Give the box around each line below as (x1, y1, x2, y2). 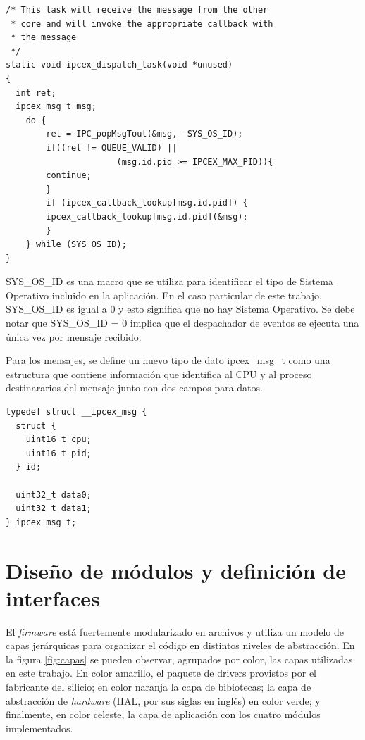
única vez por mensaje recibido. (6, 329, 142, 344)
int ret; (16, 87, 56, 98)
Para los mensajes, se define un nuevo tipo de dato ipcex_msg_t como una (6, 353, 330, 368)
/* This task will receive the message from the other (6, 5, 268, 15)
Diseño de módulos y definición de (6, 556, 346, 584)
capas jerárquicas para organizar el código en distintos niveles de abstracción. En (6, 638, 355, 653)
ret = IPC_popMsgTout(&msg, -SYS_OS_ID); (46, 129, 243, 139)
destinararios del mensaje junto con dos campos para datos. (6, 380, 263, 395)
